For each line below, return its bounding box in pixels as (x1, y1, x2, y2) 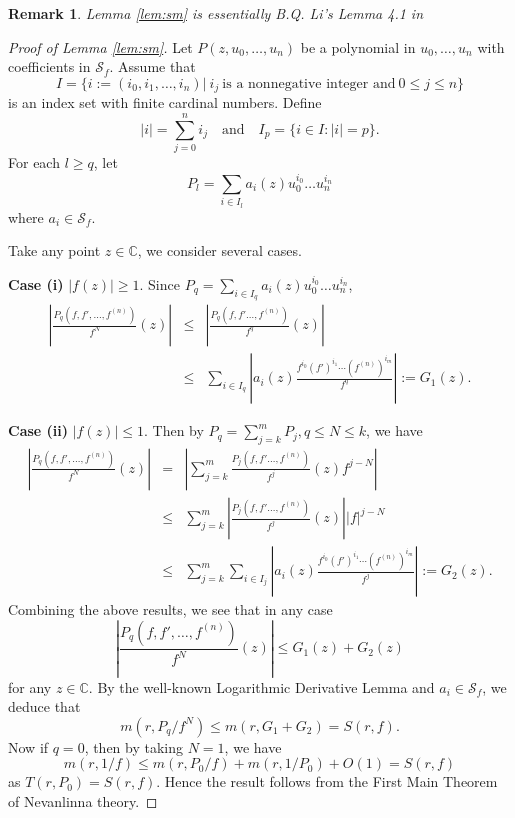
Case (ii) (8, 420, 69, 441)
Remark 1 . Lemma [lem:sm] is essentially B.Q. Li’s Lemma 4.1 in (8, 3, 424, 23)
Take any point (8, 240, 101, 261)
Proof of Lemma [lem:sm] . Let (8, 36, 193, 57)
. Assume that (109, 56, 196, 77)
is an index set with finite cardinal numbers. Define (8, 92, 322, 113)
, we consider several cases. (137, 240, 302, 261)
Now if (8, 736, 49, 757)
